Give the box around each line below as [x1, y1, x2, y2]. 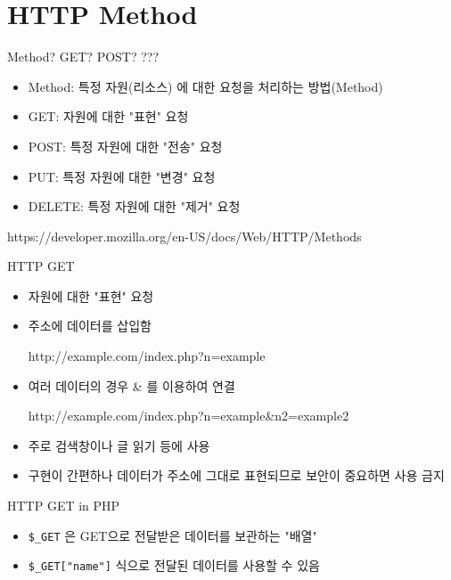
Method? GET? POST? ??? [7, 47, 160, 66]
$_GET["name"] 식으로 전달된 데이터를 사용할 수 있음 [28, 556, 320, 575]
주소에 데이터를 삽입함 [28, 316, 152, 335]
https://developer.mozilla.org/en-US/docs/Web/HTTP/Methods [7, 226, 362, 245]
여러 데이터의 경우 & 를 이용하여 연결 [28, 376, 235, 395]
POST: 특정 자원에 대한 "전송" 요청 [28, 136, 223, 155]
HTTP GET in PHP [7, 496, 120, 515]
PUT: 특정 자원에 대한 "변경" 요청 [28, 167, 216, 185]
